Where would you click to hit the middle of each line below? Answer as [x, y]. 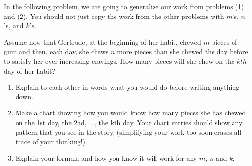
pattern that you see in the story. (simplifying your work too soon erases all [128, 132]
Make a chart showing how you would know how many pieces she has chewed [131, 113]
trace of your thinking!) [50, 141]
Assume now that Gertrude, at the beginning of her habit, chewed [103, 42]
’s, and [14, 26]
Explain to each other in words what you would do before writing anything [127, 87]
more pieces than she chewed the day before [183, 51]
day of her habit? [30, 70]
